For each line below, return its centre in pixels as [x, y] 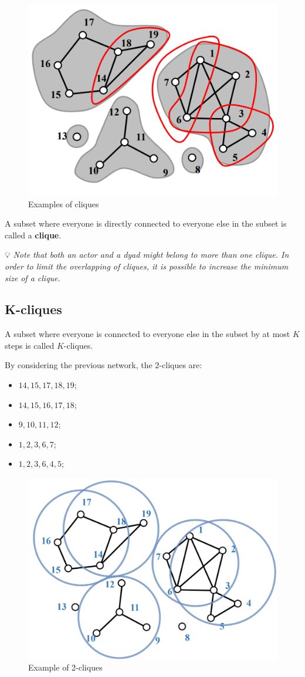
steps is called [30, 345]
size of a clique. [33, 277]
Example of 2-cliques [65, 667]
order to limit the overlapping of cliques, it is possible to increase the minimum [147, 266]
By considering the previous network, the [79, 365]
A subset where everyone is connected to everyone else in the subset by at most [148, 334]
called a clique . [33, 235]
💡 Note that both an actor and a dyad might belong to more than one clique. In [147, 255]
